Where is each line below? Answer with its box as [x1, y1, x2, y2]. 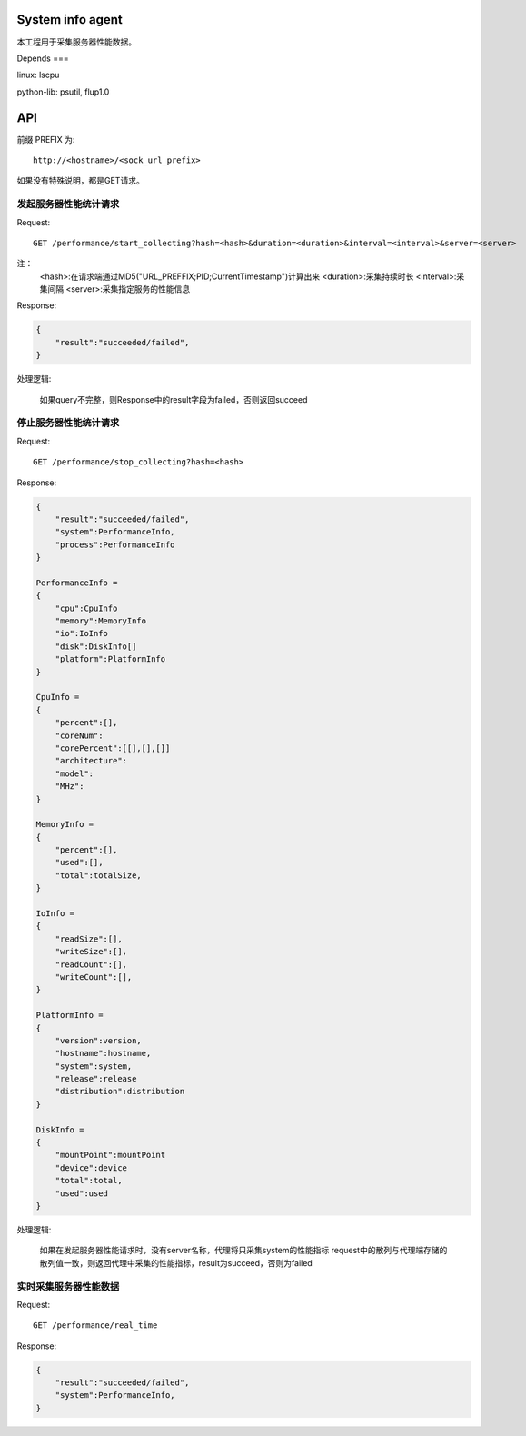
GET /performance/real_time [33, 1321, 158, 1331]
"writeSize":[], [55, 946, 127, 957]
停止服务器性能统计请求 [16, 416, 120, 429]
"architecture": [55, 755, 127, 766]
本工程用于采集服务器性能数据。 [16, 36, 136, 47]
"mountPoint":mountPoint [55, 1150, 166, 1161]
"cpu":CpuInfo [55, 603, 118, 613]
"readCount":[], [55, 959, 127, 970]
